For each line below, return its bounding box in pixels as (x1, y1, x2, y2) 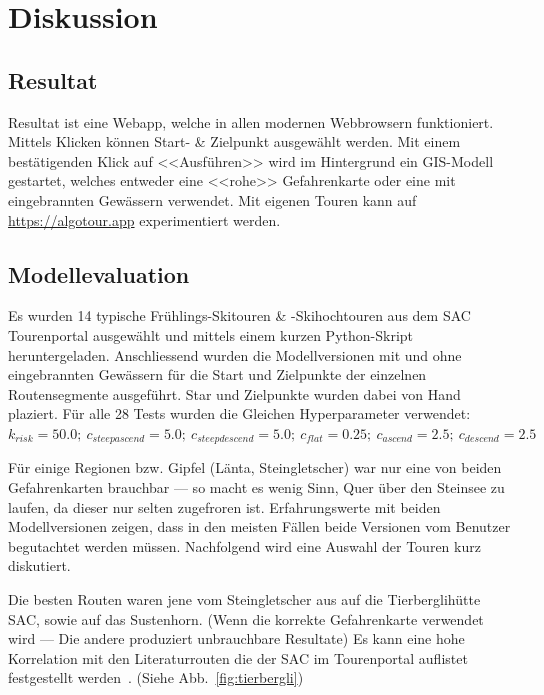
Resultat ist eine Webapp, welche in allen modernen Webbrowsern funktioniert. (8, 111, 494, 132)
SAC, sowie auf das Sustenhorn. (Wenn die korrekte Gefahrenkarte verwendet (8, 608, 484, 629)
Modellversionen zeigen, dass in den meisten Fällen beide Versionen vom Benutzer (8, 516, 511, 537)
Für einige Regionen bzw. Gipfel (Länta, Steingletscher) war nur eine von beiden (8, 457, 502, 478)
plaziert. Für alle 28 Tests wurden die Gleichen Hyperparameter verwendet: (8, 403, 471, 424)
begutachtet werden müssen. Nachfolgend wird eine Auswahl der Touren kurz (8, 535, 481, 556)
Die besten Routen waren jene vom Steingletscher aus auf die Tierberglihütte (8, 588, 481, 609)
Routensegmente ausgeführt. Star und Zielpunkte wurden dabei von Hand (8, 383, 461, 404)
